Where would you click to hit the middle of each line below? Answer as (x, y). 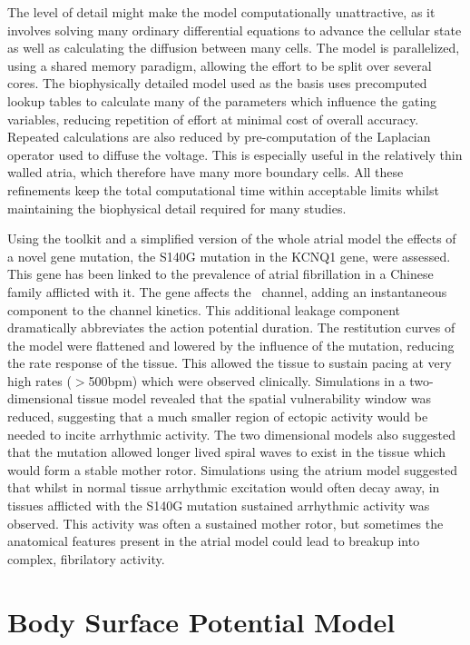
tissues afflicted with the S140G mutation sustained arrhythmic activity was (219, 506)
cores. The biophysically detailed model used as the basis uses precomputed (217, 83)
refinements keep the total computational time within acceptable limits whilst (223, 189)
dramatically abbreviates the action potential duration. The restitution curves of (231, 327)
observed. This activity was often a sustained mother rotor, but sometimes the (225, 523)
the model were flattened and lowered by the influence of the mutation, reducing (231, 345)
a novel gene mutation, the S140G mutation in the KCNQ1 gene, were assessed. (229, 256)
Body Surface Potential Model (201, 621)
